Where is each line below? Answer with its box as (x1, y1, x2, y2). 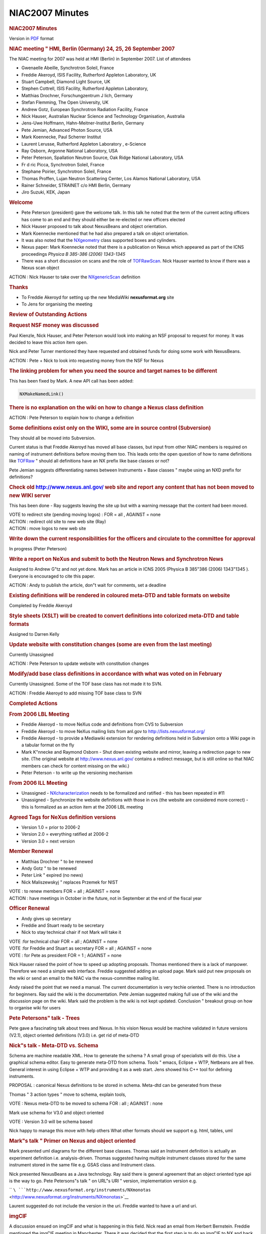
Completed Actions (9, 700, 58, 707)
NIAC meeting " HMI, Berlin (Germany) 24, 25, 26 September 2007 (9, 45, 175, 52)
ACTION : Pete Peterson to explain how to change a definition (9, 415, 134, 421)
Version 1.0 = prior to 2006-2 (21, 824, 81, 830)
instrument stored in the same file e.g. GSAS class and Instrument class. (9, 1162, 156, 1168)
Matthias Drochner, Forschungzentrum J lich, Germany (21, 92, 133, 98)
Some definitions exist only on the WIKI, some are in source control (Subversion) (9, 424, 211, 431)
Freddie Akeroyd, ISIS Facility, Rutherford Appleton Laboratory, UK (21, 72, 156, 77)
